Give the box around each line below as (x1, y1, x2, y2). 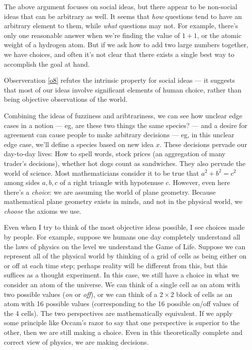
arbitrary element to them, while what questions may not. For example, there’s (4, 20, 238, 31)
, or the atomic (197, 30, 242, 40)
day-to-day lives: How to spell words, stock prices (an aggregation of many (4, 148, 226, 159)
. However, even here (168, 177, 230, 187)
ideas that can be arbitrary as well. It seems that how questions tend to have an (4, 11, 242, 21)
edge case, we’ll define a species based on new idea (4, 139, 154, 149)
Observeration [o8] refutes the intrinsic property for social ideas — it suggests (4, 75, 235, 85)
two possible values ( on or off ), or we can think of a (4, 289, 158, 299)
